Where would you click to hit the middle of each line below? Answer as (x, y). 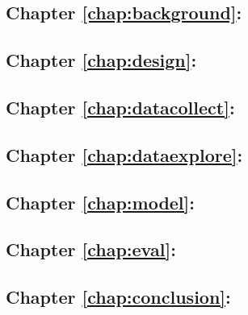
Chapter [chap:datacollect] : (120, 107)
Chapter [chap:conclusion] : (118, 297)
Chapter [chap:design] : (101, 60)
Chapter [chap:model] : (100, 202)
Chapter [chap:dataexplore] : (124, 154)
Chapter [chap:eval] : (91, 249)
